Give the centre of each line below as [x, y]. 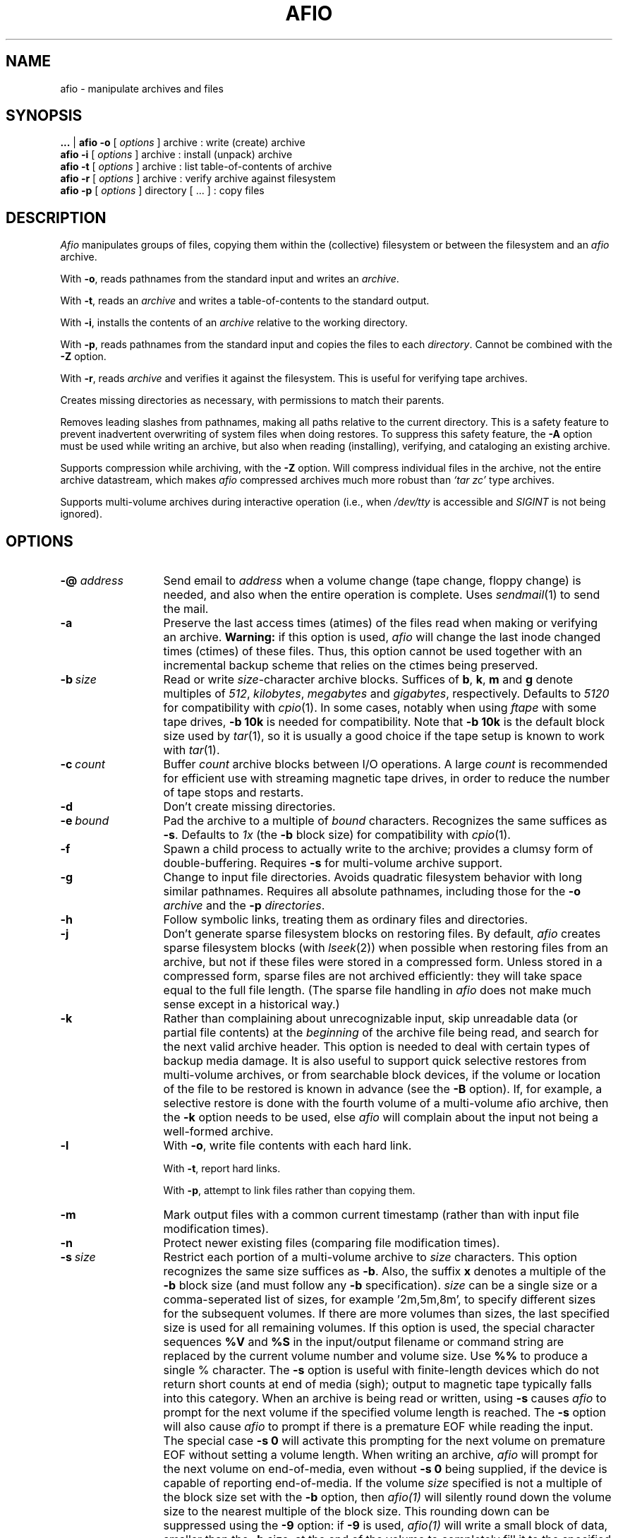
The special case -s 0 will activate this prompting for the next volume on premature [384, 1441]
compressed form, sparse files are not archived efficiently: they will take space [372, 976]
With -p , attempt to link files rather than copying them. [289, 1191]
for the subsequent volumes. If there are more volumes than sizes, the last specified [386, 1314]
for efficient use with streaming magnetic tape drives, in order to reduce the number [387, 779]
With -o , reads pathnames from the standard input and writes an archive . [230, 279]
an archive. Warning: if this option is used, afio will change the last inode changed [382, 637]
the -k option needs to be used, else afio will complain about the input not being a [381, 1117]
